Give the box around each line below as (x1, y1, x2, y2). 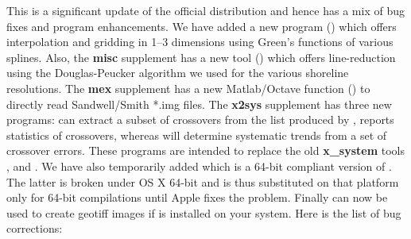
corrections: (6, 220, 63, 237)
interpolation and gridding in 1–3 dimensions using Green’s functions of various (6, 33, 394, 50)
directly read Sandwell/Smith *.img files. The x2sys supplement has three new (6, 95, 392, 112)
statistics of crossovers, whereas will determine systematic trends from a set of (6, 126, 387, 143)
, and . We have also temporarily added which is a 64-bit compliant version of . (6, 157, 392, 174)
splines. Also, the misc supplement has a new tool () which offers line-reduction (6, 48, 396, 65)
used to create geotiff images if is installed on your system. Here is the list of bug (6, 204, 401, 221)
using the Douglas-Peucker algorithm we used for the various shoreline (6, 64, 349, 81)
